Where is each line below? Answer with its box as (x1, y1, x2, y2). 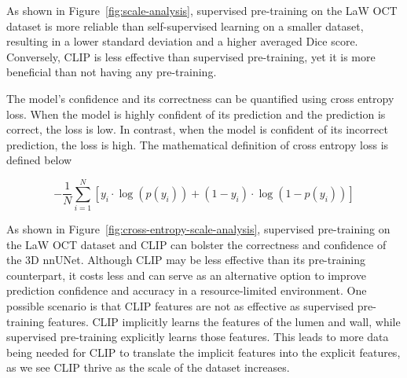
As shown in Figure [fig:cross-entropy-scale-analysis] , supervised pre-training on (6, 221, 390, 237)
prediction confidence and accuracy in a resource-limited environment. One (6, 282, 367, 299)
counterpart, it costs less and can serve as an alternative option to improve (6, 266, 366, 283)
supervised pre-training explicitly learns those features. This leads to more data (6, 328, 389, 345)
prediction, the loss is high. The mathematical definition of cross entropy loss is (6, 136, 389, 152)
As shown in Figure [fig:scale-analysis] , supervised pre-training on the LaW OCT (6, 2, 398, 18)
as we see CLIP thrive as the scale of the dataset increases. (6, 359, 290, 376)
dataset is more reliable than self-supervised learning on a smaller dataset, (6, 17, 364, 34)
